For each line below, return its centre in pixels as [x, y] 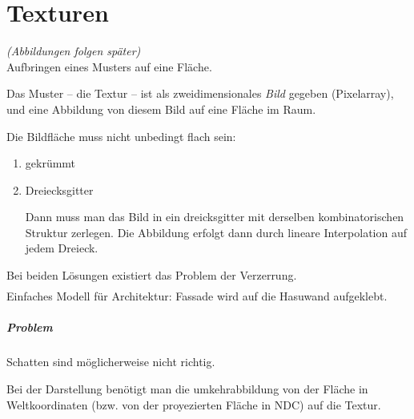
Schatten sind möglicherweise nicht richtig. [111, 362]
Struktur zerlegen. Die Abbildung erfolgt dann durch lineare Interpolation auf [216, 232]
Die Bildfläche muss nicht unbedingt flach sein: [121, 136]
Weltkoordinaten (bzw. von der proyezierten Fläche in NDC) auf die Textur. [194, 404]
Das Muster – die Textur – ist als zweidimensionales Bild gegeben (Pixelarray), [200, 93]
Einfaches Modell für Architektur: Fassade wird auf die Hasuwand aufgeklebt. [197, 296]
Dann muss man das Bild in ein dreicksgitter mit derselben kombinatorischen [215, 217]
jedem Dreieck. [62, 248]
